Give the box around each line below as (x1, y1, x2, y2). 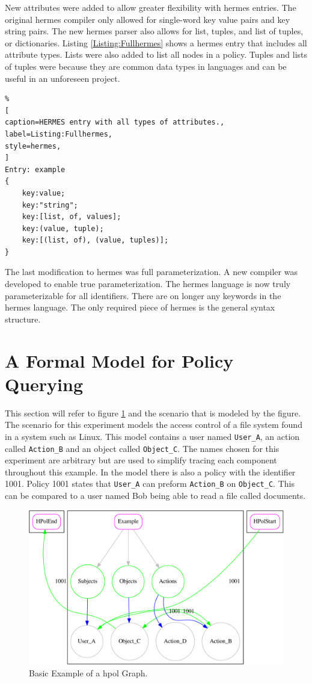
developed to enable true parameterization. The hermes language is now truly (5, 277, 291, 290)
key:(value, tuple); (22, 224, 104, 233)
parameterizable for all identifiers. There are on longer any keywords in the (5, 289, 281, 301)
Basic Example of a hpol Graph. (29, 667, 148, 679)
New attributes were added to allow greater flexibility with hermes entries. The (5, 1, 296, 13)
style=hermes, (5, 141, 61, 150)
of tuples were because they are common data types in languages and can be (5, 60, 287, 72)
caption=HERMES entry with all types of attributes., (5, 118, 225, 127)
